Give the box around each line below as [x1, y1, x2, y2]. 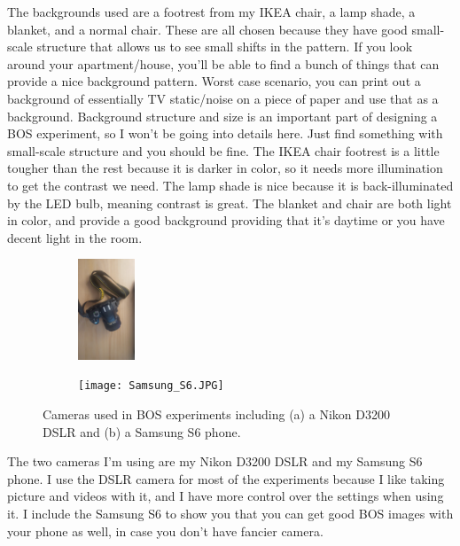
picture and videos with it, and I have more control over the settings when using [7, 487, 444, 505]
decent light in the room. [7, 228, 143, 246]
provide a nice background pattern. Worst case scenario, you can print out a [7, 72, 421, 90]
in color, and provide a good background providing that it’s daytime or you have [7, 211, 445, 230]
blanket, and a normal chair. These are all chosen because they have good [7, 19, 408, 38]
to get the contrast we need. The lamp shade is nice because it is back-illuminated [7, 175, 454, 194]
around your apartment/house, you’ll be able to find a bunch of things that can [7, 54, 440, 73]
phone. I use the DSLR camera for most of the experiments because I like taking [7, 469, 445, 487]
